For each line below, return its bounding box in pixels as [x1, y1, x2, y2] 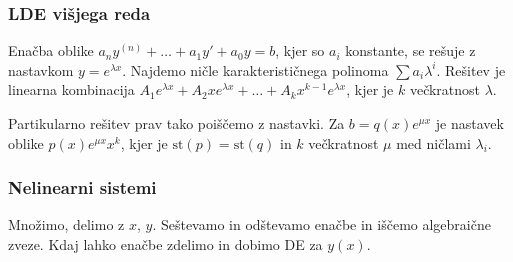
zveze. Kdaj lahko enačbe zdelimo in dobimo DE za [8, 234, 323, 254]
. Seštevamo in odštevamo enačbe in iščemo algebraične [152, 214, 491, 235]
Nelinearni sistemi [8, 175, 157, 200]
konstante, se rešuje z [345, 40, 476, 61]
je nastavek [435, 113, 504, 133]
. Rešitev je [436, 59, 506, 80]
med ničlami [396, 132, 471, 153]
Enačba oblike [8, 40, 94, 61]
